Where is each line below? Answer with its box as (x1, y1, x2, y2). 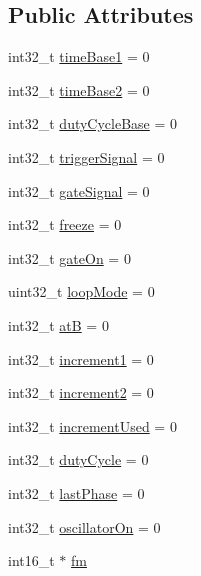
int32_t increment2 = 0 (8, 382, 154, 403)
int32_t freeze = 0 (8, 214, 122, 235)
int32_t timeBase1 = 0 (8, 46, 150, 67)
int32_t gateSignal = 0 (8, 180, 150, 201)
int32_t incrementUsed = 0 (8, 415, 177, 436)
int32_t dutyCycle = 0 (8, 449, 149, 470)
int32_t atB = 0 (8, 314, 109, 335)
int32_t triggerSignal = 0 (8, 146, 165, 167)
